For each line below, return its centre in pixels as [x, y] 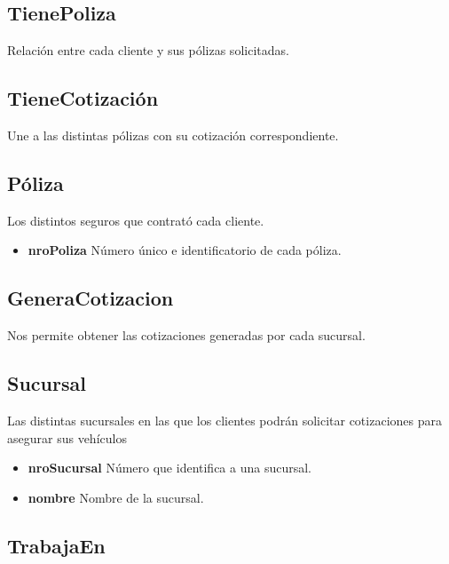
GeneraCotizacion [91, 298]
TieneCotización [83, 98]
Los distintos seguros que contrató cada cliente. [136, 220]
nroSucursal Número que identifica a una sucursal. [170, 468]
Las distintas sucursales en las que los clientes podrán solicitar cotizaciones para [224, 420]
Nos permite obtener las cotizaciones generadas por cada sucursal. [186, 335]
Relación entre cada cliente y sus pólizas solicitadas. [148, 50]
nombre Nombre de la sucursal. [116, 497]
